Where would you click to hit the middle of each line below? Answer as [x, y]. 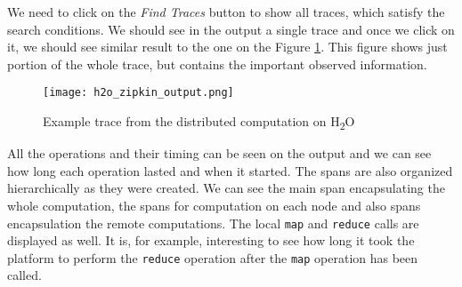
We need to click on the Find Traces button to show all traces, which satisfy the [226, 12]
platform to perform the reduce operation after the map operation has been [213, 257]
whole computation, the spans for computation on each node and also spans [214, 205]
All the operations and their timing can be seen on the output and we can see [219, 153]
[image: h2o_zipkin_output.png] [138, 93]
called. [24, 275]
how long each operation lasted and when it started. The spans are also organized [230, 170]
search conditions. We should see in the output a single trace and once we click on [231, 29]
